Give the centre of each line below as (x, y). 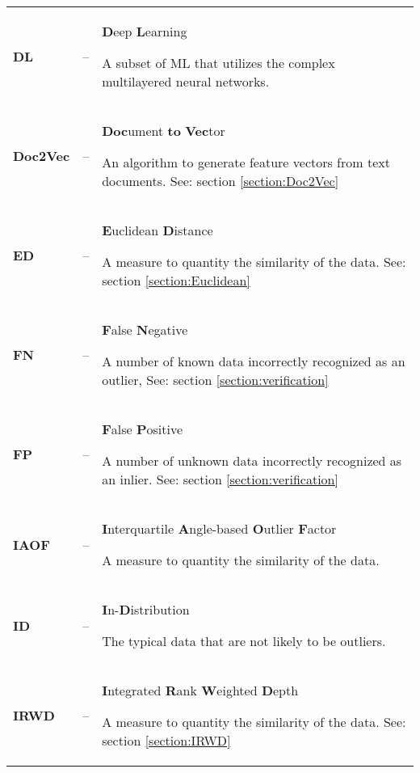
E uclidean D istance (157, 230)
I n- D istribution (146, 609)
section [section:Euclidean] (176, 280)
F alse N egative (145, 329)
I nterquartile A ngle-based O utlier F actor (219, 528)
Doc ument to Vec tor (164, 131)
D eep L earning (145, 31)
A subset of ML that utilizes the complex (218, 63)
